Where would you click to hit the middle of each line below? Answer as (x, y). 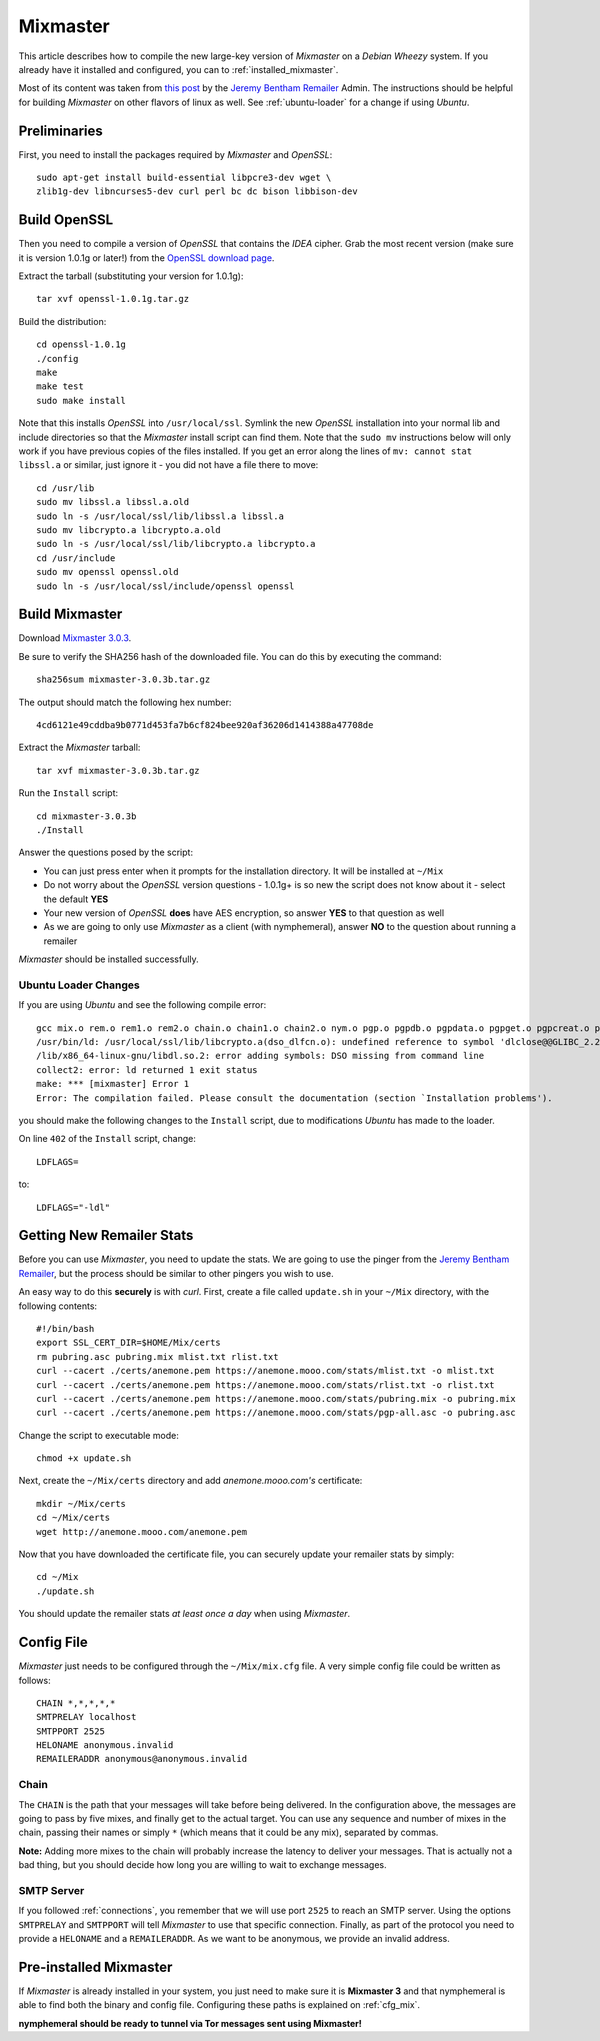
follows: (34, 1680)
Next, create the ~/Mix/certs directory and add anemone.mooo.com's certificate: (190, 1481)
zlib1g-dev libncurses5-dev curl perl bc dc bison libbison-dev (197, 191)
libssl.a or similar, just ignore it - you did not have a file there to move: (168, 465)
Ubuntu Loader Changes (79, 985)
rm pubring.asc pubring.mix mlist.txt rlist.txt (157, 1356)
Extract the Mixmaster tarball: (79, 747)
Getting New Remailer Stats (106, 1235)
